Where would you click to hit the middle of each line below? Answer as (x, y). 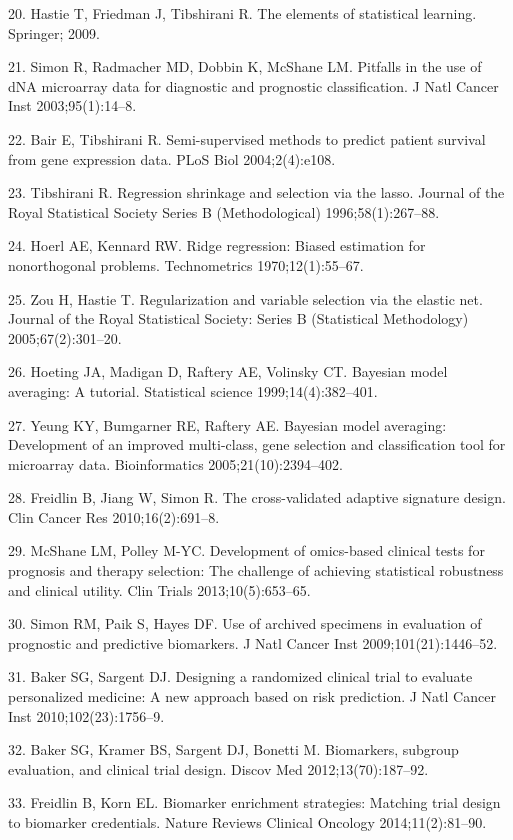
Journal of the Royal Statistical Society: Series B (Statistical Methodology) (238, 318)
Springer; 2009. (54, 32)
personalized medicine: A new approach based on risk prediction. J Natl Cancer (252, 696)
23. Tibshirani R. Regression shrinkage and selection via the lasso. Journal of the (256, 192)
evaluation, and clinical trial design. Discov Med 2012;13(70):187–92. (218, 768)
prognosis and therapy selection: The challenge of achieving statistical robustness (256, 570)
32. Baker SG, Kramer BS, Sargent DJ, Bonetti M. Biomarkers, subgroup (233, 749)
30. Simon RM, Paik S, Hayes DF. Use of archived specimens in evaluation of (245, 623)
